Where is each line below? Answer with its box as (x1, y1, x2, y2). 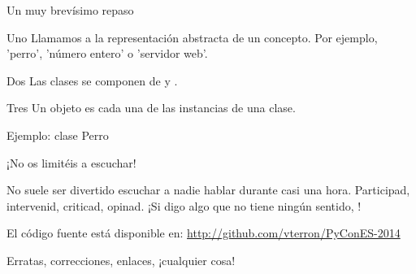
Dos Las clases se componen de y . (6, 72, 178, 89)
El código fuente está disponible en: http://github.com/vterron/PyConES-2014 (6, 224, 401, 241)
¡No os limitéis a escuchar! (6, 154, 136, 171)
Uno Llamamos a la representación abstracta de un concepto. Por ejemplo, (6, 28, 378, 46)
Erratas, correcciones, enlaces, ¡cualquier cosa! (6, 251, 236, 268)
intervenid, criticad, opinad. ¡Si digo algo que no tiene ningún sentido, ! (6, 197, 362, 214)
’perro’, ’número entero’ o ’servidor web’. (6, 45, 208, 62)
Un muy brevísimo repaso (6, 2, 134, 18)
